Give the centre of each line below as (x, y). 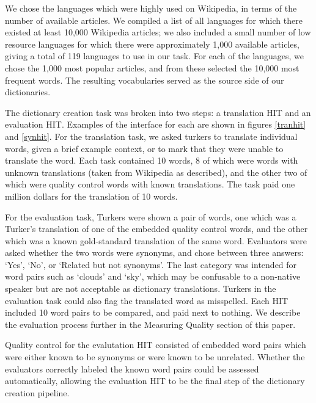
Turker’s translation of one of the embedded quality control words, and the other (156, 229)
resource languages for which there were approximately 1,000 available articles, (152, 44)
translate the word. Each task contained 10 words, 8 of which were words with (152, 160)
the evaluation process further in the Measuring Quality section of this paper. (150, 324)
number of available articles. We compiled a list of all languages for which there (154, 20)
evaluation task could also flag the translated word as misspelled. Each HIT (147, 300)
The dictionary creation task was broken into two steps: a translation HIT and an (158, 112)
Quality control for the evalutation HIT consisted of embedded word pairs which (156, 345)
